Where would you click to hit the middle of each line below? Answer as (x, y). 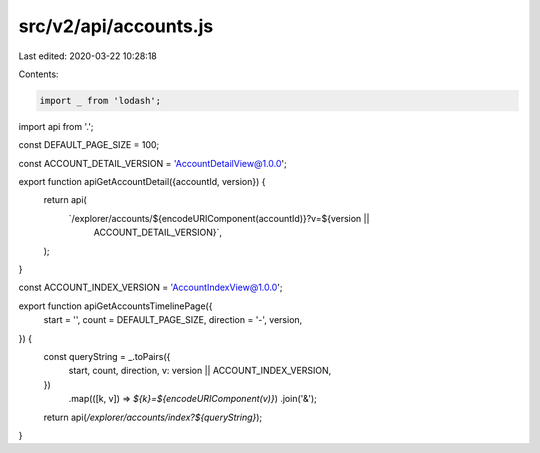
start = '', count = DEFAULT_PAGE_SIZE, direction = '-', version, (173, 320)
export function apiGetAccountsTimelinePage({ (115, 306)
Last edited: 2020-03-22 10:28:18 (87, 56)
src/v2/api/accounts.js (116, 26)
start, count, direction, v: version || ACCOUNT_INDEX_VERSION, (200, 371)
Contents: (38, 74)
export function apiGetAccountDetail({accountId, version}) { (142, 182)
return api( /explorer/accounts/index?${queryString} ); (153, 417)
